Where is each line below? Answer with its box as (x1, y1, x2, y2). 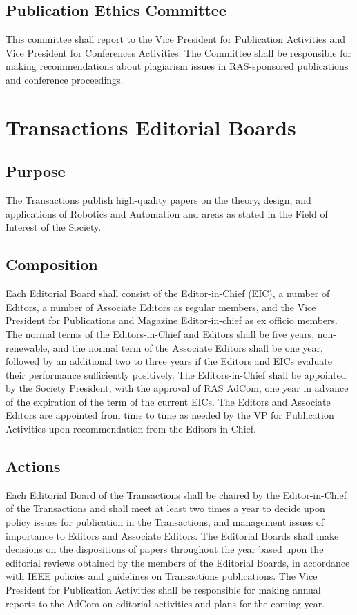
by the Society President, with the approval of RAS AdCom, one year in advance (6, 381, 349, 395)
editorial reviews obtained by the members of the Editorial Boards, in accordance (6, 555, 350, 569)
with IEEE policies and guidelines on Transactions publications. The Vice (6, 569, 318, 583)
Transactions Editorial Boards (6, 113, 296, 141)
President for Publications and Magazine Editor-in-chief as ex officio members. (6, 313, 338, 328)
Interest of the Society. (6, 220, 102, 234)
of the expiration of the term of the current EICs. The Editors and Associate (6, 394, 331, 408)
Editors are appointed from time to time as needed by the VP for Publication (6, 408, 334, 422)
